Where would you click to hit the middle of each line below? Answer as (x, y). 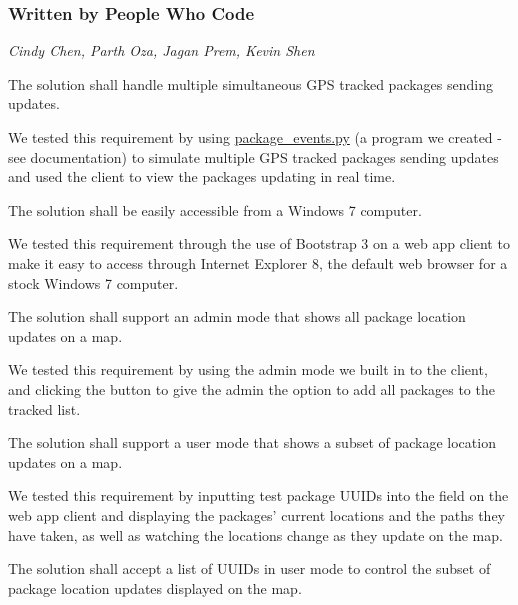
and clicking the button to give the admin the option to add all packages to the (251, 388)
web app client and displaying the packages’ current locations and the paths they (257, 514)
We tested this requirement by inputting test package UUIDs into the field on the (258, 495)
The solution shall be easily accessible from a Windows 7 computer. (215, 209)
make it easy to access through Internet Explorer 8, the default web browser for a (258, 262)
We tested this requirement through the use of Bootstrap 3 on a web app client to (259, 243)
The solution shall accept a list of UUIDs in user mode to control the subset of (249, 568)
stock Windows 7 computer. (93, 282)
